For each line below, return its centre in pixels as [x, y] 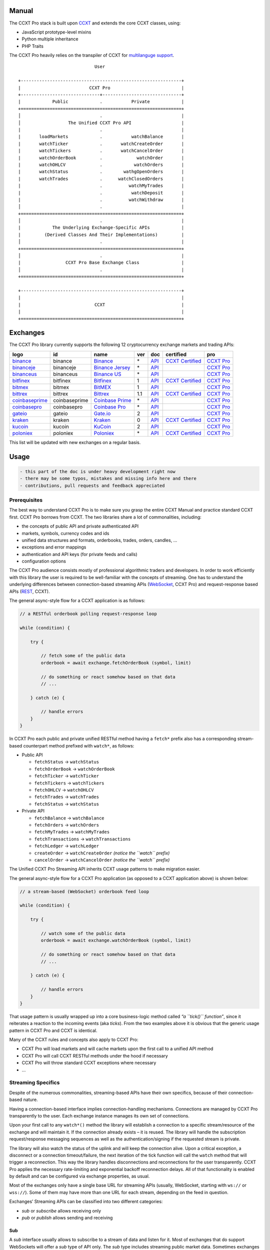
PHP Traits [32, 46]
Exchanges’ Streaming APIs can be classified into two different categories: [86, 1201]
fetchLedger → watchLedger [67, 846]
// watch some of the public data [83, 933]
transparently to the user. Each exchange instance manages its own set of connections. [99, 1115]
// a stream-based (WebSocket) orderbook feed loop [84, 891]
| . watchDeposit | [101, 193]
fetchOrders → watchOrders [67, 824]
